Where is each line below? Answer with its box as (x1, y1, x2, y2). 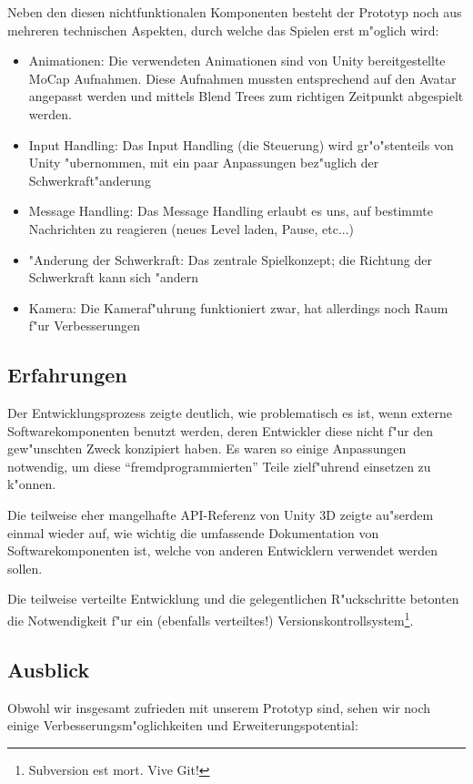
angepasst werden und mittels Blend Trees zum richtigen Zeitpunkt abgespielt (28, 87, 464, 106)
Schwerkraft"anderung (28, 170, 151, 189)
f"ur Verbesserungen (28, 316, 140, 335)
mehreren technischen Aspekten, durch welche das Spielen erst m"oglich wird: (7, 20, 439, 39)
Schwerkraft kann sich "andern (28, 268, 199, 287)
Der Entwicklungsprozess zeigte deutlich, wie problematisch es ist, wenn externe (7, 403, 453, 423)
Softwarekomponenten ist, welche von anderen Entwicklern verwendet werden (7, 541, 438, 560)
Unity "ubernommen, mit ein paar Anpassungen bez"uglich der (28, 153, 379, 172)
